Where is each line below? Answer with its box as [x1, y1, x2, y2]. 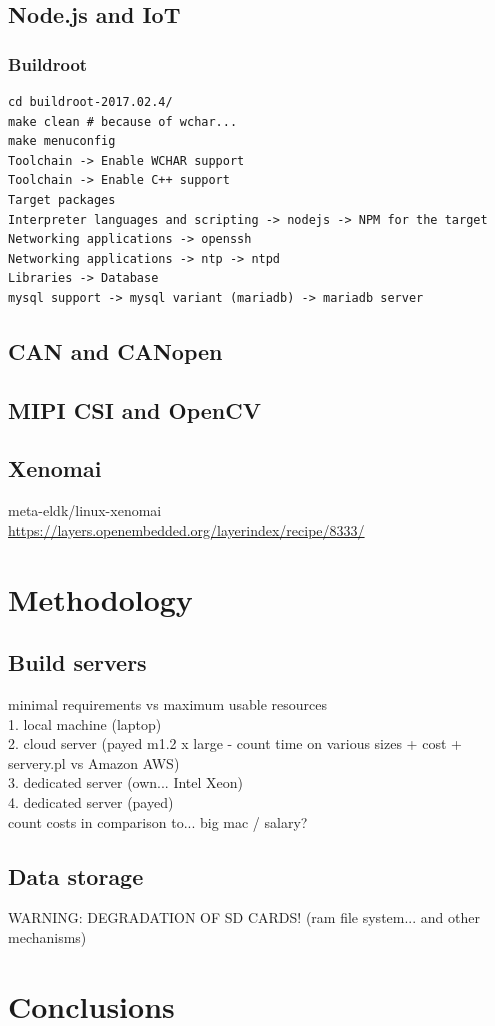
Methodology [8, 578, 193, 619]
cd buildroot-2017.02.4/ [8, 95, 173, 109]
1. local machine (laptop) [8, 713, 162, 734]
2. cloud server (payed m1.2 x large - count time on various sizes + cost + [8, 733, 462, 754]
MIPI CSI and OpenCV [8, 394, 261, 425]
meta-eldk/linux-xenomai [8, 500, 162, 521]
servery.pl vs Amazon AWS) [8, 752, 180, 773]
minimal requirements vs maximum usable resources [8, 694, 328, 715]
